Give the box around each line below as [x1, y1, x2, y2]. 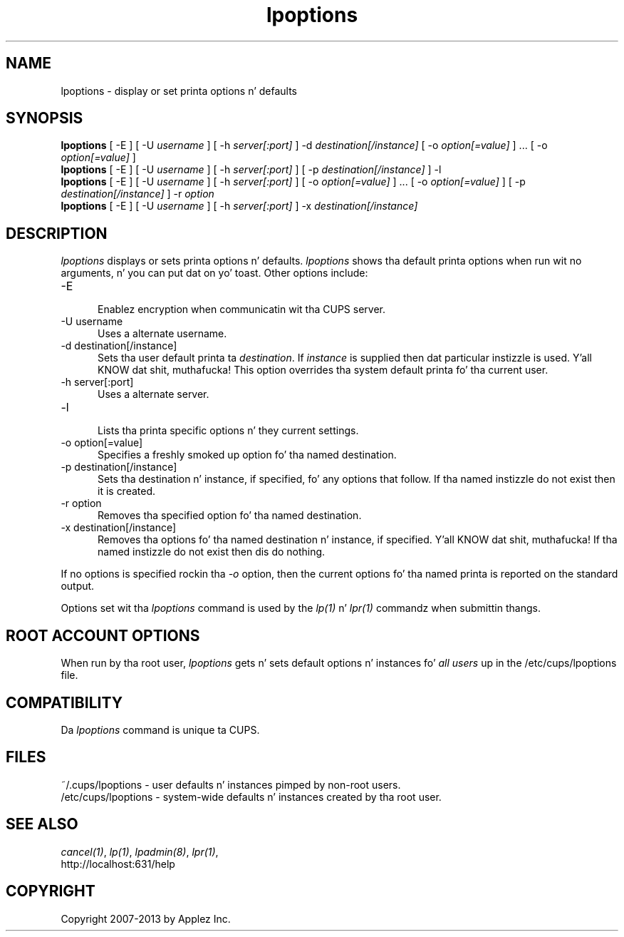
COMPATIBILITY [6, 693, 123, 712]
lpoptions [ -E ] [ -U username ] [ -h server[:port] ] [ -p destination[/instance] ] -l [61, 163, 442, 176]
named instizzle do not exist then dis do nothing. [98, 546, 326, 558]
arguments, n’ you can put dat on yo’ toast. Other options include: [61, 267, 368, 280]
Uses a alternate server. [98, 388, 209, 401]
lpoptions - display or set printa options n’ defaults [61, 84, 297, 97]
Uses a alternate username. [98, 327, 227, 340]
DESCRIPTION [6, 224, 108, 242]
